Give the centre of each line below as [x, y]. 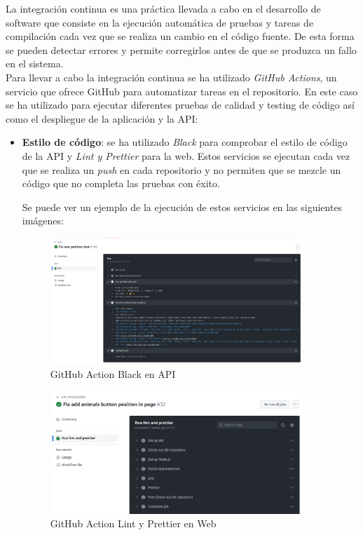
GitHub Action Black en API [113, 373]
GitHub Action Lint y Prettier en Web [133, 523]
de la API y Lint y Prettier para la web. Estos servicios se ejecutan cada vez [186, 155]
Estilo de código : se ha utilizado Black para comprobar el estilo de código [185, 142]
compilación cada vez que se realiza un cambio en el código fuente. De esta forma [180, 36]
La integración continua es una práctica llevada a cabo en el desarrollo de [163, 8]
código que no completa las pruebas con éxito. [121, 183]
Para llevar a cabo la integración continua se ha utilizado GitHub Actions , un [171, 77]
